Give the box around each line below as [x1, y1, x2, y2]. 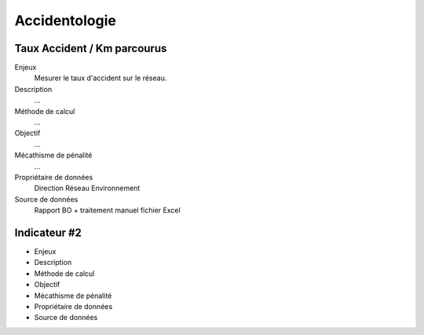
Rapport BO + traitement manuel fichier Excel [34, 205, 181, 215]
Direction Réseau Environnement [34, 183, 141, 193]
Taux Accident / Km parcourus [14, 42, 167, 55]
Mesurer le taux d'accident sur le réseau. [34, 73, 167, 83]
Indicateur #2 [14, 226, 82, 239]
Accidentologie [14, 12, 117, 29]
